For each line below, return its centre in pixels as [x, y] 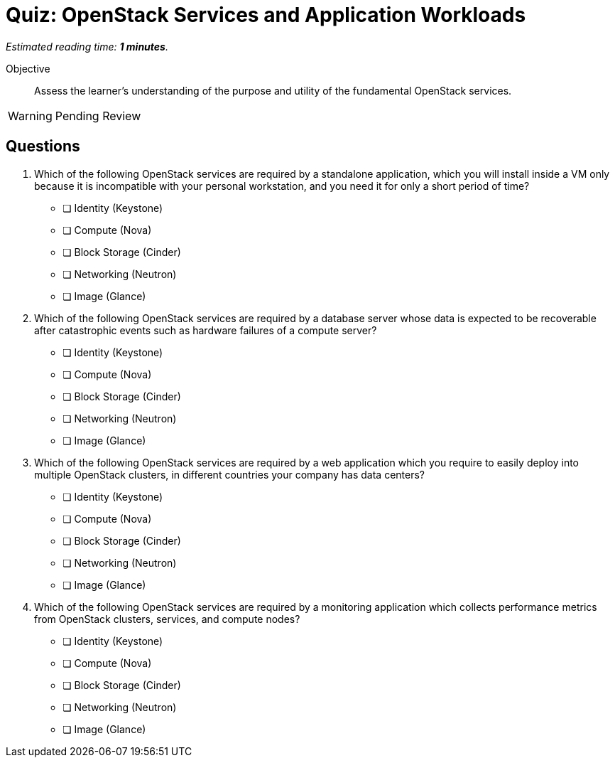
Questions [43, 146]
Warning [30, 116]
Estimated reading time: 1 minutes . [87, 46]
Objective [28, 68]
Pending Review [98, 116]
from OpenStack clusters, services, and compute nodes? [167, 619]
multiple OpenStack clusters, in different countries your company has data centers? [229, 474]
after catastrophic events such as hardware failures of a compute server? [206, 330]
